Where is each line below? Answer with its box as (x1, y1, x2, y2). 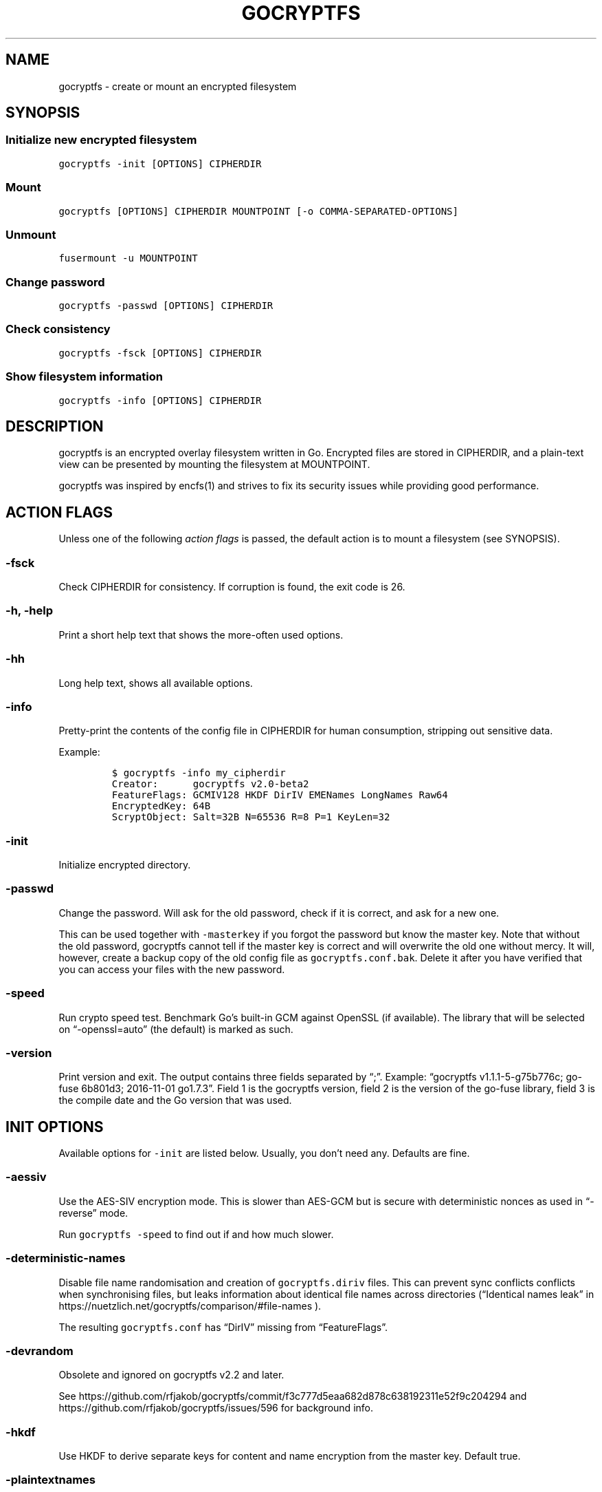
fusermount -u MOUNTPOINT (58, 253, 198, 264)
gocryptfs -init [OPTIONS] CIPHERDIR (58, 158, 262, 169)
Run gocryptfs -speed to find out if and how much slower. (58, 1228, 334, 1240)
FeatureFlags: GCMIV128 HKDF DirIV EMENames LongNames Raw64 (111, 789, 448, 801)
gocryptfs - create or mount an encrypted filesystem (58, 80, 297, 92)
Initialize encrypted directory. (58, 859, 191, 871)
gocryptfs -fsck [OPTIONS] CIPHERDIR (58, 347, 262, 359)
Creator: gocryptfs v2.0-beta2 (111, 778, 309, 790)
